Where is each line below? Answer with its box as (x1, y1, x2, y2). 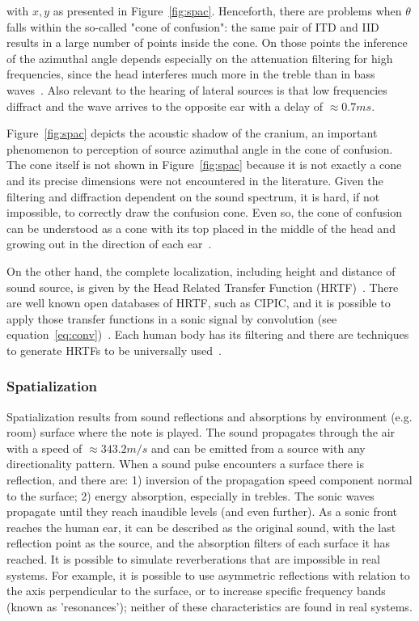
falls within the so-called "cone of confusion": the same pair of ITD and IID (6, 18, 379, 35)
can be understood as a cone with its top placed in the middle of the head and (6, 219, 396, 236)
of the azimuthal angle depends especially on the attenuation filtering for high (6, 49, 393, 66)
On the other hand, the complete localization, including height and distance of (6, 262, 396, 279)
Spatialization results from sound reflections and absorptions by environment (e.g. (6, 408, 413, 425)
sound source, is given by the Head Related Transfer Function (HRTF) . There (6, 278, 399, 295)
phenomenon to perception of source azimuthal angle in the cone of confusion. (6, 140, 393, 157)
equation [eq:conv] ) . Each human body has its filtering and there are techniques (6, 326, 409, 343)
